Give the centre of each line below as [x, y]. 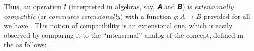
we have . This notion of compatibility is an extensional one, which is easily [118, 25]
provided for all [227, 16]
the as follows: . [28, 44]
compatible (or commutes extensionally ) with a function [88, 16]
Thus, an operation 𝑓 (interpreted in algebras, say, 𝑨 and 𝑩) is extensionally [119, 6]
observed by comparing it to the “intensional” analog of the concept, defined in [124, 35]
